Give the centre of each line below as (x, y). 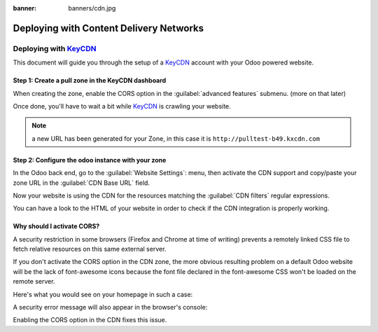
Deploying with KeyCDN (55, 48)
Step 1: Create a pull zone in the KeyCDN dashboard (90, 81)
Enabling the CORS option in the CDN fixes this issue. (90, 320)
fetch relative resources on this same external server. (90, 249)
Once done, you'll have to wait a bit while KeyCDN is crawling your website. (122, 106)
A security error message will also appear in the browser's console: (110, 307)
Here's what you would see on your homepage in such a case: (103, 294)
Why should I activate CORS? (56, 226)
